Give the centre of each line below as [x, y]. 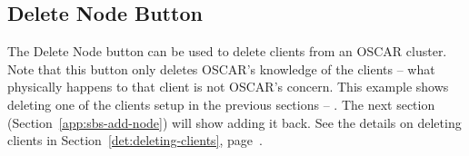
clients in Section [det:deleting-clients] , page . [135, 140]
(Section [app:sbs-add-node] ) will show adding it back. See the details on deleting [234, 122]
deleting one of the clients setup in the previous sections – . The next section [221, 104]
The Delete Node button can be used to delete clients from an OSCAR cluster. [227, 51]
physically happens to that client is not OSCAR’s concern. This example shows [228, 87]
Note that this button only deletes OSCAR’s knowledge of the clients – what [221, 68]
